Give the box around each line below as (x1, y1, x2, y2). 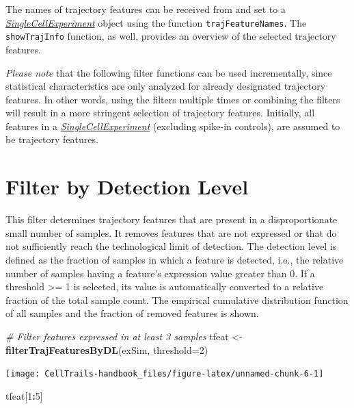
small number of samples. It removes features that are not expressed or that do (5, 225, 337, 240)
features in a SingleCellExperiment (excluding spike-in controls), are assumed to (5, 118, 340, 133)
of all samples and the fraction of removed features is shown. (5, 306, 259, 320)
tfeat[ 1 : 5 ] (5, 388, 43, 403)
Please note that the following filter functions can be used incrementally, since (5, 65, 332, 79)
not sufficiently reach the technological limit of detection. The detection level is (5, 239, 337, 253)
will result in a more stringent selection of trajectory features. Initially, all (5, 105, 315, 120)
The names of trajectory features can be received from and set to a (5, 2, 286, 16)
